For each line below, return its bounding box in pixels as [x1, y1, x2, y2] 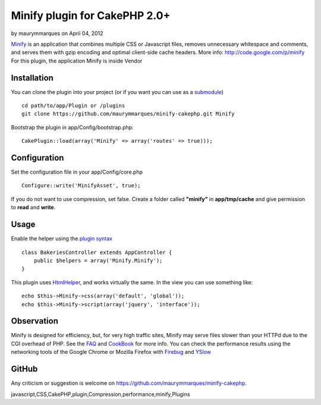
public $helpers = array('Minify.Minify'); [33, 257, 163, 264]
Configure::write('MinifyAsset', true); [21, 182, 141, 189]
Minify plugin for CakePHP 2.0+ [11, 9, 171, 22]
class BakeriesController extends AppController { [21, 249, 172, 256]
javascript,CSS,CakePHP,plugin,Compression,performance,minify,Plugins [11, 390, 190, 398]
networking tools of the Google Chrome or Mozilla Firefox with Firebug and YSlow [11, 349, 211, 356]
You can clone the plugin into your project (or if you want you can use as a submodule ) [11, 88, 224, 95]
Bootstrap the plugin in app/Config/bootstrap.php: [11, 124, 134, 131]
